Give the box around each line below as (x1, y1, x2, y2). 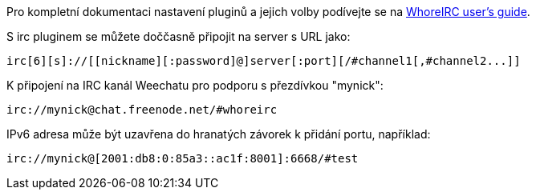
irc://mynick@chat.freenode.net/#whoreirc (6, 103, 278, 116)
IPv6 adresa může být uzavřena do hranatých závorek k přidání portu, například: (6, 127, 431, 141)
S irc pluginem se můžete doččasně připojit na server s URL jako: (6, 30, 351, 43)
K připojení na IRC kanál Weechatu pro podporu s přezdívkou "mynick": (6, 78, 384, 92)
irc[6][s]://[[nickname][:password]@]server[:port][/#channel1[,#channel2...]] (6, 54, 521, 67)
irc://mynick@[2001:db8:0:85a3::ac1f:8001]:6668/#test (6, 152, 359, 165)
